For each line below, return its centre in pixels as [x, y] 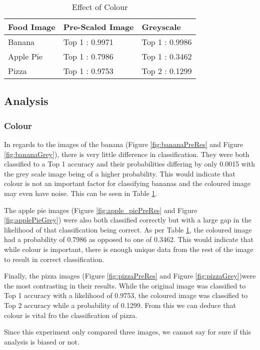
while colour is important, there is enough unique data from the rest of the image [129, 249]
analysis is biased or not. [42, 341]
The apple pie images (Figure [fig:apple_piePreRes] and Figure [101, 210]
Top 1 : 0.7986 [88, 56]
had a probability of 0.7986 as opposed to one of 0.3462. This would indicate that [129, 239]
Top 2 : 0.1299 [167, 71]
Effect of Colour [100, 7]
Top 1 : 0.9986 [167, 42]
